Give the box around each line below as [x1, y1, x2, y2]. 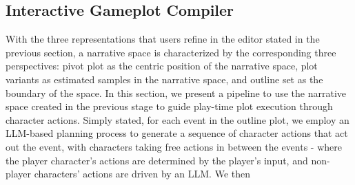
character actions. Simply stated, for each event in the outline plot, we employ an [6, 112, 349, 127]
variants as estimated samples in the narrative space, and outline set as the [6, 72, 323, 86]
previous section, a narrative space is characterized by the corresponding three [6, 45, 336, 59]
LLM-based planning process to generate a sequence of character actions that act [6, 126, 348, 140]
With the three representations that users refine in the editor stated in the [6, 32, 320, 46]
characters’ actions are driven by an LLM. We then [34, 166, 251, 181]
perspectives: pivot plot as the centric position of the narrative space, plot [6, 58, 318, 73]
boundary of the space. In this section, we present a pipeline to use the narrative [6, 85, 347, 100]
